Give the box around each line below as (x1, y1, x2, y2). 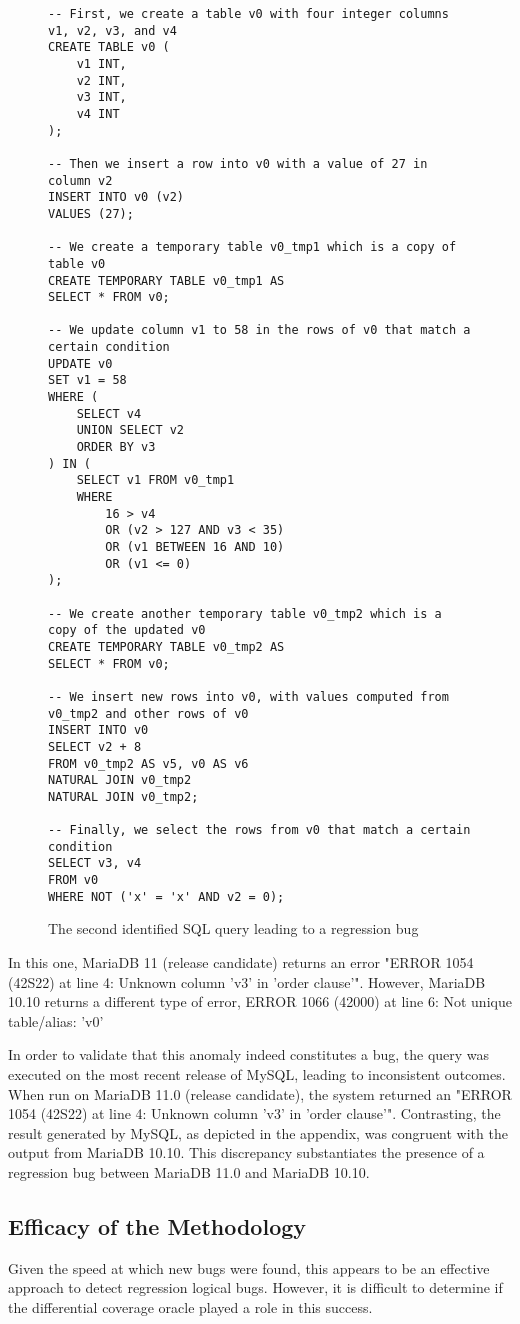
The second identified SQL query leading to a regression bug (48, 918, 419, 939)
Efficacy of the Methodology (8, 1210, 307, 1241)
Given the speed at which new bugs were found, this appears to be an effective (8, 1257, 490, 1278)
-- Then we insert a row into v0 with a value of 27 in (48, 156, 428, 171)
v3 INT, (76, 90, 127, 105)
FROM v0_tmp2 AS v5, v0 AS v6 (48, 756, 249, 771)
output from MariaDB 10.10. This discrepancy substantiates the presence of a (8, 1142, 485, 1163)
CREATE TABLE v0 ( (48, 40, 170, 55)
